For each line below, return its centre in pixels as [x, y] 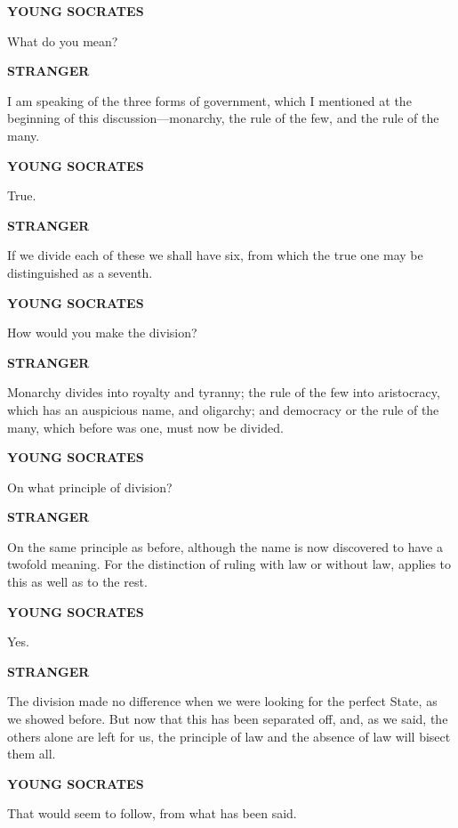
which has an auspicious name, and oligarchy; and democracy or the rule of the [223, 409]
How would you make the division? [102, 333]
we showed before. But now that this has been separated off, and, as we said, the [228, 719]
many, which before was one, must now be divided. [145, 427]
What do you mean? [63, 41]
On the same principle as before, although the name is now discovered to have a [225, 546]
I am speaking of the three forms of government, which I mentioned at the [209, 100]
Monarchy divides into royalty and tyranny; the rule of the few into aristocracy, [224, 392]
